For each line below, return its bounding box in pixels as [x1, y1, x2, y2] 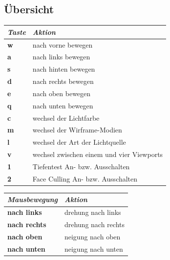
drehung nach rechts [64, 219, 125, 230]
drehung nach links [64, 207, 121, 217]
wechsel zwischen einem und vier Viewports [32, 149, 163, 159]
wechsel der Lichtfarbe [32, 112, 100, 123]
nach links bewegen [32, 52, 90, 62]
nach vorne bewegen [32, 39, 93, 50]
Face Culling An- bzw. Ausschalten [32, 173, 138, 183]
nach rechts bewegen [32, 76, 94, 86]
